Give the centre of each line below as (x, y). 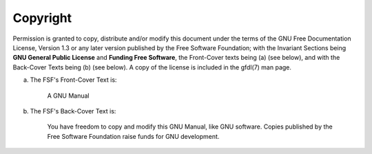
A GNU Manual (68, 96)
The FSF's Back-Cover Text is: (73, 111)
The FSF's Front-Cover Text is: (73, 80)
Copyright (42, 18)
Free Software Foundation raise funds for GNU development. (133, 136)
